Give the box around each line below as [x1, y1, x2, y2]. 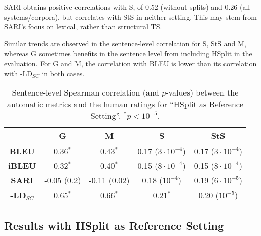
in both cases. [42, 68, 85, 78]
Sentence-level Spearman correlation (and [12, 86, 159, 99]
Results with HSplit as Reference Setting [4, 217, 225, 233]
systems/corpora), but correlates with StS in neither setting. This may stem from [4, 11, 257, 22]
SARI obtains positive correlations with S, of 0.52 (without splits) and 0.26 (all [4, 2, 250, 12]
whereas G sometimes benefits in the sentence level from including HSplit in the [4, 48, 252, 59]
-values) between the [166, 86, 239, 99]
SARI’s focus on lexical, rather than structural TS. [4, 21, 162, 32]
